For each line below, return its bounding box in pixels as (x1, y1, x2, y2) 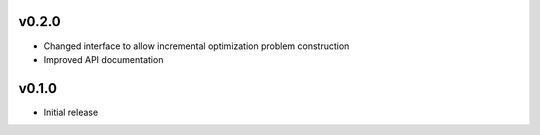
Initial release (43, 106, 99, 118)
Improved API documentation (43, 53, 164, 65)
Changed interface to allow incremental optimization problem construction (43, 40, 350, 52)
